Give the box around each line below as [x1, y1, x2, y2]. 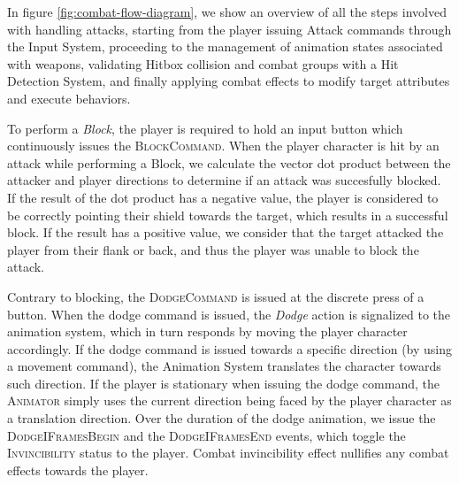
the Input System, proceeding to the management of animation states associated [7, 37, 443, 56]
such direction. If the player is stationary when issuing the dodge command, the [7, 373, 440, 392]
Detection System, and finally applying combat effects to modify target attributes [7, 72, 450, 90]
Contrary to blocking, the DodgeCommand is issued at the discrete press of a [7, 287, 425, 305]
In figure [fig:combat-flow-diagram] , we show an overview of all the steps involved [7, 3, 447, 20]
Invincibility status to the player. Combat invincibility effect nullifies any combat [7, 443, 449, 462]
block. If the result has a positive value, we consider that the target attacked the [7, 223, 444, 242]
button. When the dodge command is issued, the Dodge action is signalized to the [7, 304, 450, 323]
